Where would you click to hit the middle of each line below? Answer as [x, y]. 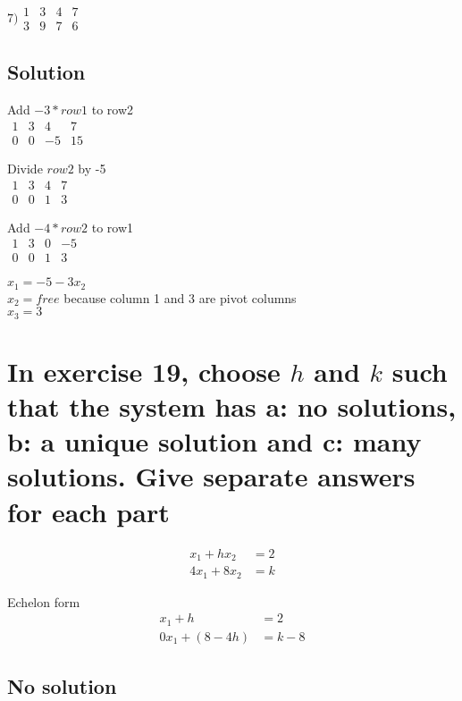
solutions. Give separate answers [211, 476]
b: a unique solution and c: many [214, 441]
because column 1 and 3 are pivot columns [180, 297]
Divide [25, 168]
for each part [88, 511]
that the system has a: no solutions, [232, 406]
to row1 [113, 227]
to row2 [113, 110]
